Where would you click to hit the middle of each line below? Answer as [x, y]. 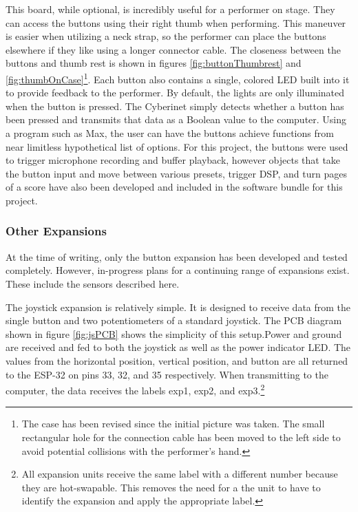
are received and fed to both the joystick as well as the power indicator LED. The [178, 347]
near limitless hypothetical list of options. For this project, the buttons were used [177, 146]
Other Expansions [56, 231]
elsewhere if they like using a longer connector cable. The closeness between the [173, 49]
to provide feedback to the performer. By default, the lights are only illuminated [175, 93]
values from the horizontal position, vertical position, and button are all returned [177, 360]
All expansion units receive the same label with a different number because [180, 474]
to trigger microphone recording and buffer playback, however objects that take [173, 160]
